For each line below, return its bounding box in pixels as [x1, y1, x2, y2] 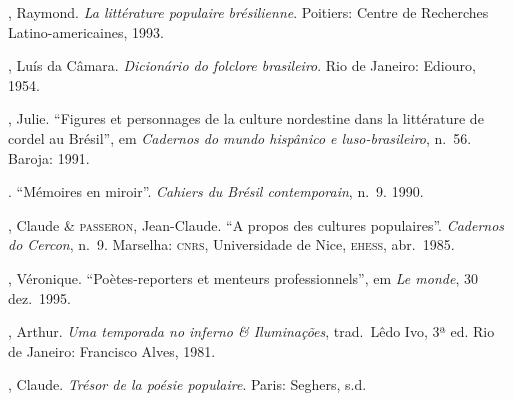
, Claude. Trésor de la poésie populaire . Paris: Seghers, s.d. [8, 374, 367, 395]
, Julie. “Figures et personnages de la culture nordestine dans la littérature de [8, 108, 484, 129]
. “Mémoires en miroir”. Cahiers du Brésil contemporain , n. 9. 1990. [8, 181, 424, 202]
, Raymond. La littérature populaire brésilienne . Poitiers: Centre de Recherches [8, 2, 489, 22]
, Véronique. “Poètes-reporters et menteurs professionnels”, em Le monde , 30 [8, 267, 478, 288]
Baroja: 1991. [8, 147, 90, 168]
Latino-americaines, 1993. [8, 21, 164, 42]
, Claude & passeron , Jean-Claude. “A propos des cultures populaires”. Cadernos [8, 214, 505, 235]
